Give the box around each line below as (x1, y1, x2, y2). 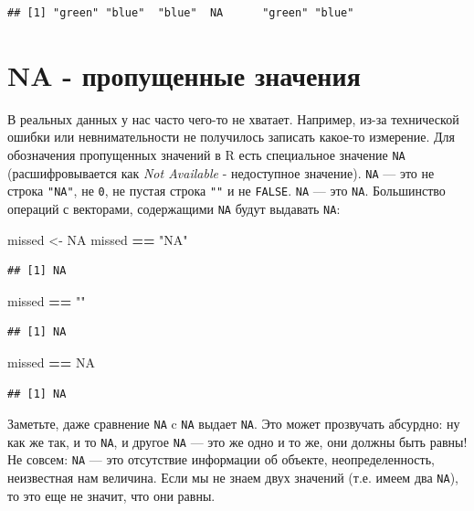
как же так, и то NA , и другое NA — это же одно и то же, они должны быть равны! (7, 431, 468, 451)
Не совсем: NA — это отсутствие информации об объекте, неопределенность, (7, 450, 435, 469)
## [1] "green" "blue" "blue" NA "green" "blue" (7, 6, 354, 19)
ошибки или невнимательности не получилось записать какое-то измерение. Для (7, 127, 456, 146)
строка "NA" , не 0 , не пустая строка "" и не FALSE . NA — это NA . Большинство (7, 181, 446, 200)
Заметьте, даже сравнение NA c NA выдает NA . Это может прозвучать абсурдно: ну (7, 414, 460, 433)
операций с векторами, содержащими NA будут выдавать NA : (7, 198, 341, 218)
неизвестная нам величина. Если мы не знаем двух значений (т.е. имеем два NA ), (7, 468, 458, 487)
